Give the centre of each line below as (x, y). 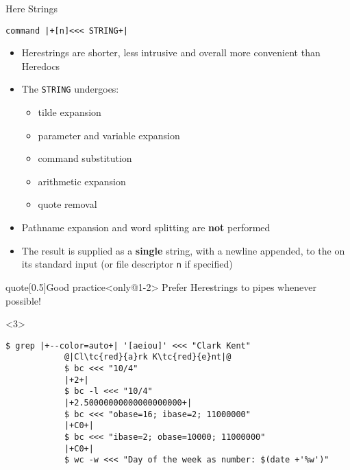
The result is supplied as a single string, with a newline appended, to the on (183, 250)
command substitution (85, 158)
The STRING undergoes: (70, 89)
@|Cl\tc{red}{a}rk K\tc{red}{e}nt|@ (148, 357)
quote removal (67, 204)
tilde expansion (70, 112)
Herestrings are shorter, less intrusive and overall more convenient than (171, 52)
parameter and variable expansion (109, 135)
